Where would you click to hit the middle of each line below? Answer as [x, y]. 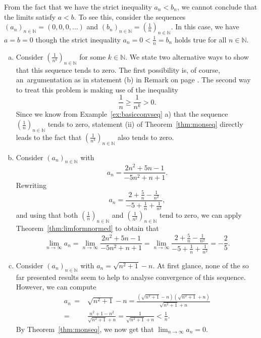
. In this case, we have [205, 27]
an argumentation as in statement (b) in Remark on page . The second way [133, 80]
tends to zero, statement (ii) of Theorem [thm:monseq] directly [145, 124]
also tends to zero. [146, 137]
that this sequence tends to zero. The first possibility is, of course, [118, 69]
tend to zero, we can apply [201, 215]
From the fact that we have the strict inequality [78, 7]
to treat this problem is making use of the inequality [97, 89]
